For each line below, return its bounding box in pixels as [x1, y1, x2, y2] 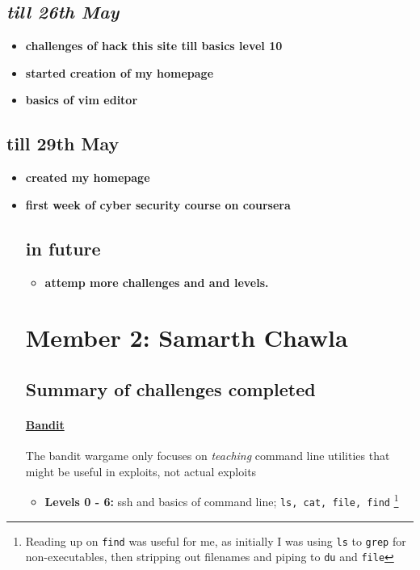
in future [25, 235, 101, 260]
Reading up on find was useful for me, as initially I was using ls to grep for [25, 532, 406, 549]
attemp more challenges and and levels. [44, 273, 269, 290]
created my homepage [25, 169, 150, 186]
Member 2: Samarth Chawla [25, 321, 348, 354]
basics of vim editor [25, 91, 138, 108]
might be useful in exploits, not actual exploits [25, 462, 257, 479]
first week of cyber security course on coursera [25, 196, 291, 213]
